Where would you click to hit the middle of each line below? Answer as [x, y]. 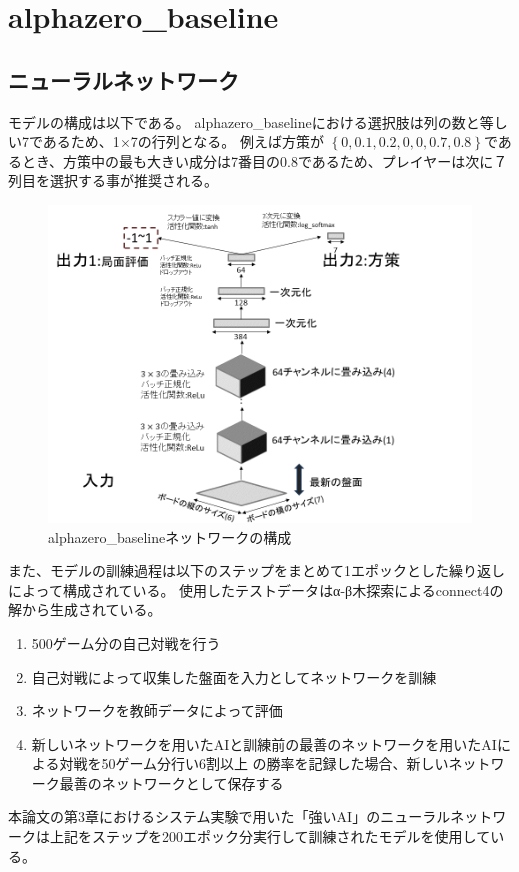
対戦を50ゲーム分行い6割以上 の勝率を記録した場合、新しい [254, 763]
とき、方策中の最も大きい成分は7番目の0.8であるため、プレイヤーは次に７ [264, 160]
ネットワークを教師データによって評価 [157, 710]
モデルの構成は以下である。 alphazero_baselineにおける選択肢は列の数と [244, 121]
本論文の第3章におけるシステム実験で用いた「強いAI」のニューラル [229, 816]
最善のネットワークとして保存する [171, 782]
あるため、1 [81, 141]
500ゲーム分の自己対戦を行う [126, 642]
